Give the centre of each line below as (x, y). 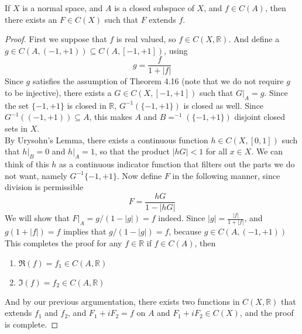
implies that (85, 231)
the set (17, 105)
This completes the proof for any (64, 243)
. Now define (139, 175)
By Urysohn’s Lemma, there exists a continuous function (107, 140)
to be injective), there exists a (58, 93)
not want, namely (36, 175)
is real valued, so (146, 39)
